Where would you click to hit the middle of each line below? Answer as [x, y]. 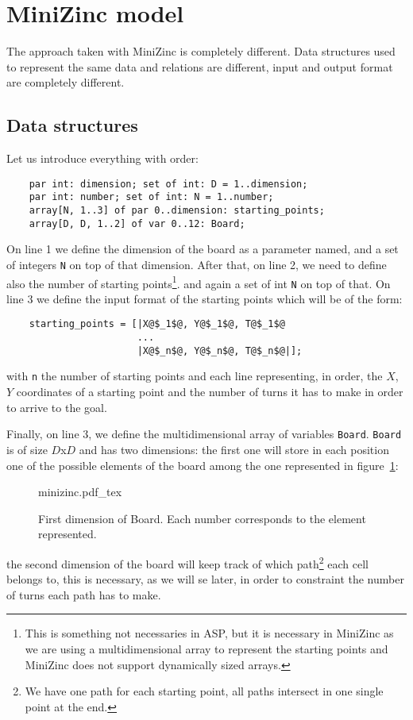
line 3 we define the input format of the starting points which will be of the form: [205, 298]
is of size [27, 449]
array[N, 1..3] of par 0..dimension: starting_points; [177, 211]
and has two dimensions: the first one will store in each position [234, 449]
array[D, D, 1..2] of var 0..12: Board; [137, 223]
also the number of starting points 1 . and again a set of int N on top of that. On [199, 282]
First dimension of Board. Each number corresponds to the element [202, 518]
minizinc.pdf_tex [80, 492]
